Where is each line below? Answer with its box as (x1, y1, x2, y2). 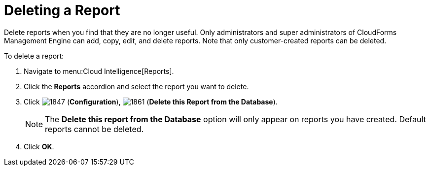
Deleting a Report (4, 2, 120, 19)
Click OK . (24, 142, 54, 151)
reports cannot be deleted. (45, 124, 144, 134)
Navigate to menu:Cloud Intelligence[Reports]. (24, 67, 174, 75)
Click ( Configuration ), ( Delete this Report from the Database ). (24, 97, 278, 106)
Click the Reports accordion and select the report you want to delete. (24, 82, 249, 91)
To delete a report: (4, 51, 64, 60)
